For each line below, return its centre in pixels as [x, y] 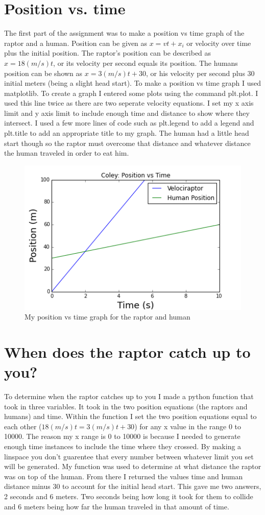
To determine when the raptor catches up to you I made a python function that [129, 396]
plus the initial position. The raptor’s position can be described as [108, 53]
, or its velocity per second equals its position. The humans [146, 63]
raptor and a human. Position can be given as [76, 43]
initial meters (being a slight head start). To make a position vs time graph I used [133, 83]
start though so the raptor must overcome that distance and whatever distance [127, 143]
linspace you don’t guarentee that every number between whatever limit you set [129, 456]
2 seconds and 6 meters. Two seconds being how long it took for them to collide [129, 496]
